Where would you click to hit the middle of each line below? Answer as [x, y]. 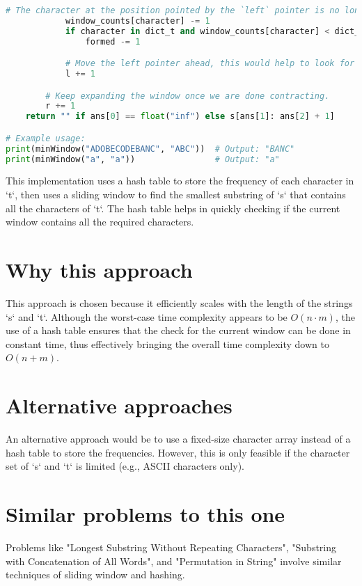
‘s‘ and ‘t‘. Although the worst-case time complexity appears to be [147, 316]
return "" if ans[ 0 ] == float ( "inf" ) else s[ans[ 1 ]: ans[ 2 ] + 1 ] [180, 117]
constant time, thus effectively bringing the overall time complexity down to [167, 343]
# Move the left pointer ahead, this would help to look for [210, 64]
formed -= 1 [113, 41]
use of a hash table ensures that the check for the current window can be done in [178, 330]
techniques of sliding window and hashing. [95, 575]
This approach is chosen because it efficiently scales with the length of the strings [179, 302]
